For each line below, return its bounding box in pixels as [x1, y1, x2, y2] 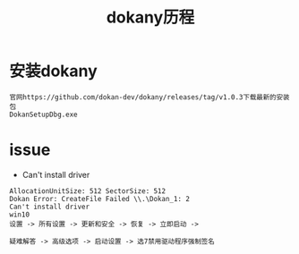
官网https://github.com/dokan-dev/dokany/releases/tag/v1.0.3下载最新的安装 [9, 92, 290, 102]
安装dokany [9, 61, 98, 81]
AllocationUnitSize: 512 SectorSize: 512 [9, 186, 167, 196]
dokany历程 [106, 7, 195, 28]
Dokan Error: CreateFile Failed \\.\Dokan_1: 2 [9, 194, 191, 203]
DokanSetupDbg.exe [9, 110, 78, 119]
